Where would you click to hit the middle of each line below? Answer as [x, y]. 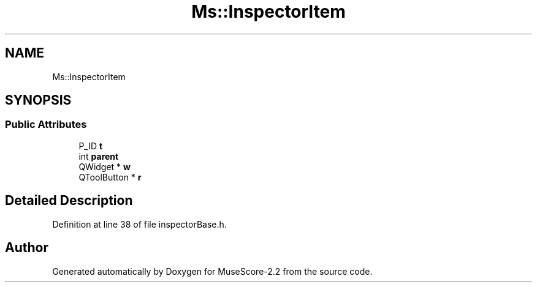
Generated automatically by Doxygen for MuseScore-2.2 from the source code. [212, 271]
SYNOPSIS [38, 100]
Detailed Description [69, 201]
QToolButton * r [110, 177]
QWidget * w [105, 166]
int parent [99, 156]
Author [27, 248]
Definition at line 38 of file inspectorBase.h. [139, 224]
